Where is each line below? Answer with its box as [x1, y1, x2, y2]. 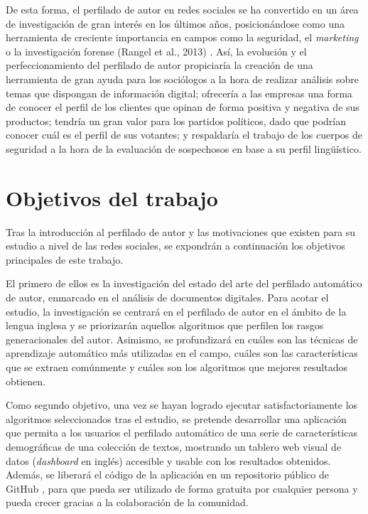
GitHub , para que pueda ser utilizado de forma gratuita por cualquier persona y [6, 481, 358, 496]
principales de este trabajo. [6, 252, 124, 267]
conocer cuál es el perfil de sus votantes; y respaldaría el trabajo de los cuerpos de [6, 127, 363, 142]
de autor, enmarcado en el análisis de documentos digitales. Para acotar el [6, 290, 329, 305]
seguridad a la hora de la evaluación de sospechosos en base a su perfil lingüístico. [6, 141, 362, 156]
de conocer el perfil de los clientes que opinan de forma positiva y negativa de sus [6, 100, 359, 114]
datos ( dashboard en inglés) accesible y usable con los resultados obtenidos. [6, 453, 331, 468]
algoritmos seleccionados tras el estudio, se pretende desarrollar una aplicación [6, 411, 347, 426]
